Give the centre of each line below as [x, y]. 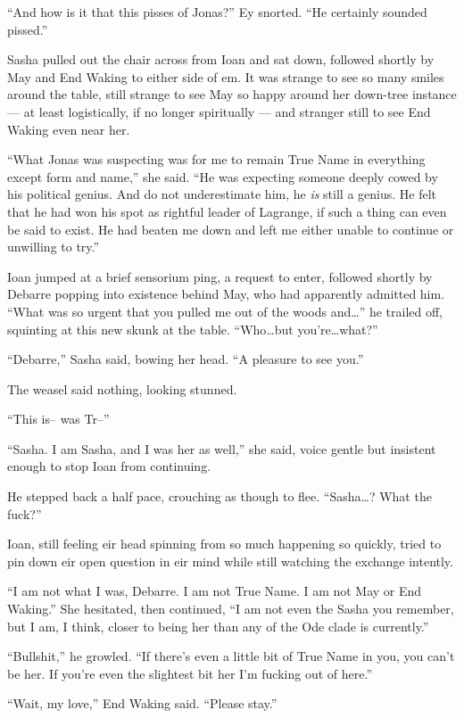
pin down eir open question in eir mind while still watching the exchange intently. [230, 561]
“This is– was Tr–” [58, 419]
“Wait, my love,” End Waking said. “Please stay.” [142, 703]
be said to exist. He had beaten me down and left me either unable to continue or [231, 229]
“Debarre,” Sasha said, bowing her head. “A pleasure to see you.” [186, 359]
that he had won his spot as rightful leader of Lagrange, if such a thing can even [227, 211]
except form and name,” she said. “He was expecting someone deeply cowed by [223, 176]
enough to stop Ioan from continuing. [109, 466]
